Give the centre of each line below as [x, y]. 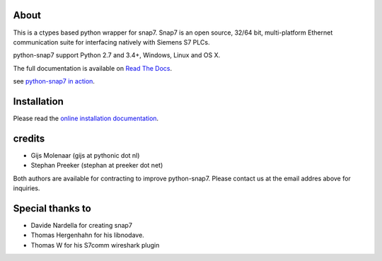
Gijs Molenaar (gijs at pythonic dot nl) [85, 155]
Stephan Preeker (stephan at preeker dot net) [97, 166]
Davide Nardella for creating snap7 [81, 225]
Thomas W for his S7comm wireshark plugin [95, 245]
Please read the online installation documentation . [86, 118]
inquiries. [27, 188]
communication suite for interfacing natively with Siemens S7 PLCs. [111, 42]
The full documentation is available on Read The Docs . [93, 68]
